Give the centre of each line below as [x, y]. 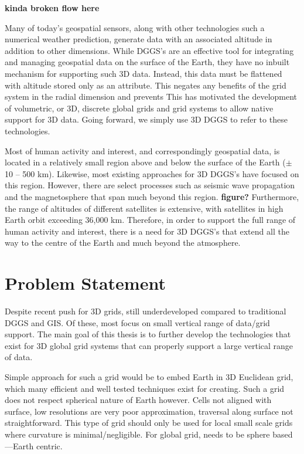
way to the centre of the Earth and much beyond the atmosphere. [123, 243]
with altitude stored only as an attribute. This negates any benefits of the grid [146, 85]
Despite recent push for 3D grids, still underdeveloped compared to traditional [146, 311]
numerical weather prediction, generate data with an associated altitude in [139, 39]
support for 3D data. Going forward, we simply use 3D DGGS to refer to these [146, 119]
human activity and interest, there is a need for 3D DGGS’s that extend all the [147, 231]
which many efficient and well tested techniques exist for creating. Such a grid [145, 388]
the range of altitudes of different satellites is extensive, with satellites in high [144, 208]
